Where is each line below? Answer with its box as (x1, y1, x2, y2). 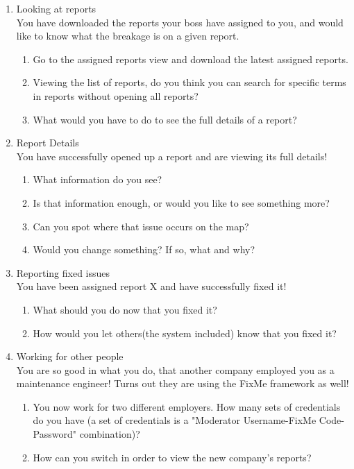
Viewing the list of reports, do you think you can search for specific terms (33, 75, 346, 89)
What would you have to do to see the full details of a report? (33, 112, 297, 126)
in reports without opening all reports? (33, 88, 199, 103)
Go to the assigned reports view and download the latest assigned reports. (33, 51, 348, 66)
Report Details (16, 135, 79, 150)
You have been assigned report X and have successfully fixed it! (16, 279, 287, 293)
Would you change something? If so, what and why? (33, 242, 255, 257)
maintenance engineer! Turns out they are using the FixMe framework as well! (16, 376, 349, 391)
